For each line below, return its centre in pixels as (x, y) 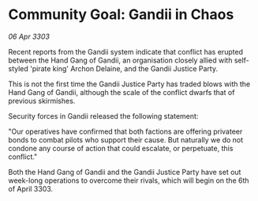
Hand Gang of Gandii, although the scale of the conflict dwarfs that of (122, 92)
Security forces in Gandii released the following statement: (103, 116)
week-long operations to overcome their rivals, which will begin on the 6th (129, 180)
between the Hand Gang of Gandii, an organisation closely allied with (120, 60)
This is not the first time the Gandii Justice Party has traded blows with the (129, 84)
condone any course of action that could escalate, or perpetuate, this (121, 148)
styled (19, 68)
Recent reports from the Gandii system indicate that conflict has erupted (125, 51)
